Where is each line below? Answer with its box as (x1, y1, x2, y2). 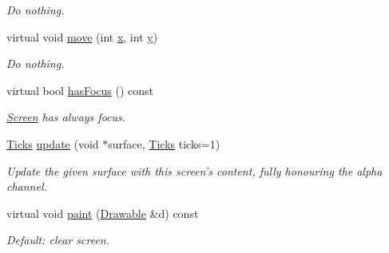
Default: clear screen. (6, 231, 110, 248)
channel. (6, 178, 47, 195)
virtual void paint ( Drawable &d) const (6, 204, 199, 221)
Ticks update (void (6, 135, 99, 152)
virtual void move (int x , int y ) (6, 28, 158, 45)
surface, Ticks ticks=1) (108, 135, 220, 152)
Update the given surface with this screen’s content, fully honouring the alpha (6, 162, 383, 179)
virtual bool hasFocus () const (6, 81, 154, 98)
